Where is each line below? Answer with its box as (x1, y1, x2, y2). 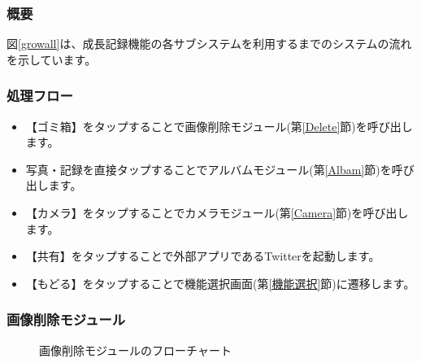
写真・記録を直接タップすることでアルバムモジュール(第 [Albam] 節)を (25, 160, 392, 177)
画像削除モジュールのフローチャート (39, 341, 232, 358)
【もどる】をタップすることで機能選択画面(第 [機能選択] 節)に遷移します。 (25, 274, 415, 291)
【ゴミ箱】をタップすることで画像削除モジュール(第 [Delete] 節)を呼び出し (25, 117, 413, 134)
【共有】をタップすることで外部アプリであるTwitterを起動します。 (25, 247, 380, 265)
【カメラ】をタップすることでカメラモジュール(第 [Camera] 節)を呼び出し (25, 204, 409, 221)
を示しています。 (7, 50, 97, 68)
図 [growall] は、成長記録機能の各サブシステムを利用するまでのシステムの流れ (7, 35, 412, 52)
